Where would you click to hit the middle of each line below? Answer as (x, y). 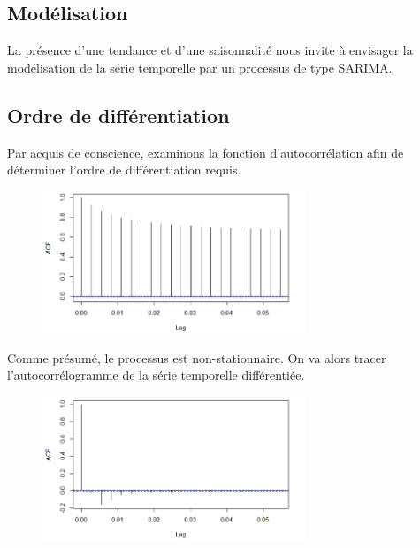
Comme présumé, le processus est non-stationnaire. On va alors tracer (197, 357)
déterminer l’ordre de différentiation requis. (124, 170)
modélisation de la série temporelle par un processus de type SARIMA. (200, 67)
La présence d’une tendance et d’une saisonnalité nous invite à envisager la (210, 50)
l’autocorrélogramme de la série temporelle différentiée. (156, 375)
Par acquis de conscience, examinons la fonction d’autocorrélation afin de (206, 152)
